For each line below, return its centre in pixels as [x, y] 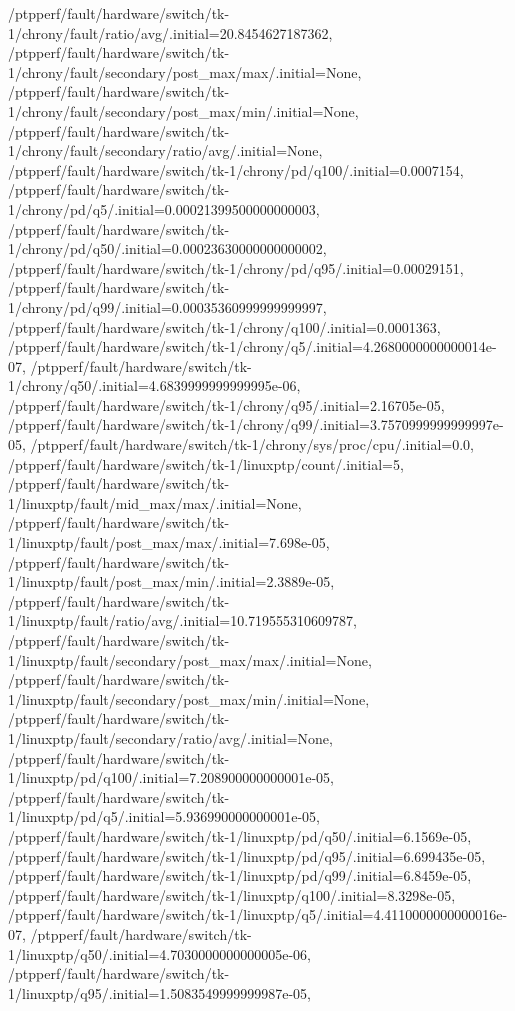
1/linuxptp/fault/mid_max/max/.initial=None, [155, 502]
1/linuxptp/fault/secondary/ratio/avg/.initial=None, [170, 737]
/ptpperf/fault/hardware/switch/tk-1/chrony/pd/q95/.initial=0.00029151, [236, 267]
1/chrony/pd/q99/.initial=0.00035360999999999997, [167, 306]
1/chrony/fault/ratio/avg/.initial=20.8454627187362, [170, 32]
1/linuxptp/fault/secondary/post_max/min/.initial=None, [189, 698]
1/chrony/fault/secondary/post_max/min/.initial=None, [183, 110]
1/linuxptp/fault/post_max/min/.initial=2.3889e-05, [171, 581]
